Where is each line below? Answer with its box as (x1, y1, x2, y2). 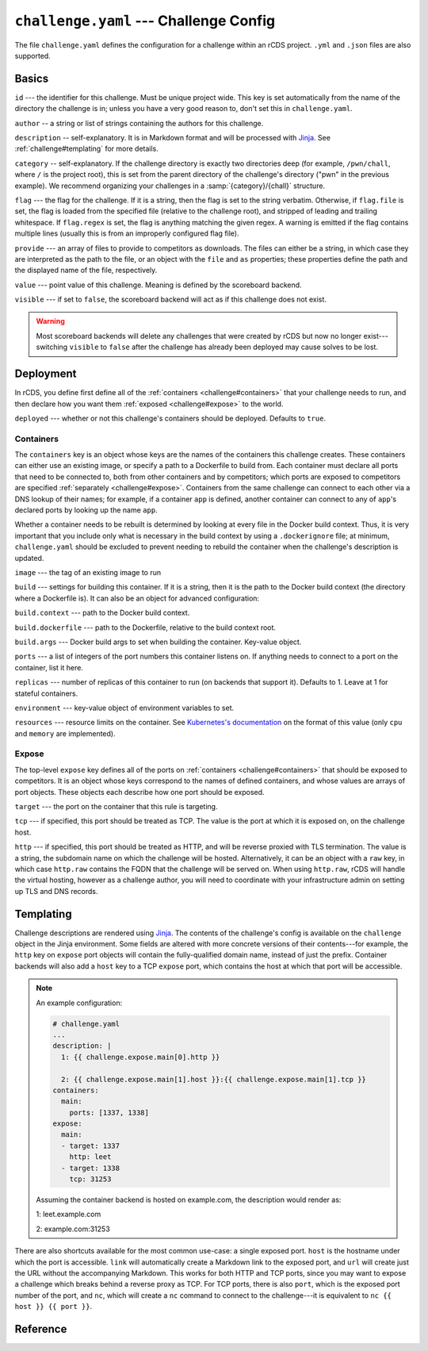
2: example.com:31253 (36, 1224, 110, 1234)
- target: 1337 (60, 1141, 120, 1150)
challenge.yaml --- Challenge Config (14, 12, 276, 29)
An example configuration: (36, 998, 123, 1007)
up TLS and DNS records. (14, 886, 98, 896)
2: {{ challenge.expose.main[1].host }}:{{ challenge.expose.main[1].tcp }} (60, 1075, 366, 1084)
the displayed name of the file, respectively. (14, 266, 158, 275)
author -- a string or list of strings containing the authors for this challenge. (14, 118, 264, 128)
